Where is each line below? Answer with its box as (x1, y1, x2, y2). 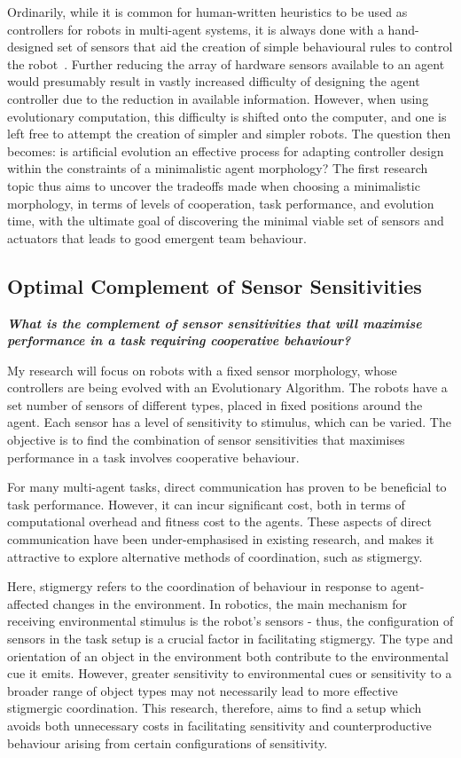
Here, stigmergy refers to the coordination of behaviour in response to (7, 577, 387, 596)
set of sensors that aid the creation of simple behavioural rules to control (57, 37, 453, 56)
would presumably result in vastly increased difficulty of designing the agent (7, 72, 420, 91)
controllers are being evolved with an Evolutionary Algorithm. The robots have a (7, 378, 448, 397)
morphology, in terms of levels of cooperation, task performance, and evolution (7, 193, 434, 212)
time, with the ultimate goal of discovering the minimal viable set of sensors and (7, 211, 444, 230)
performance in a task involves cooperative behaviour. (7, 447, 300, 466)
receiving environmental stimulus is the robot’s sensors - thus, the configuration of (7, 612, 454, 630)
